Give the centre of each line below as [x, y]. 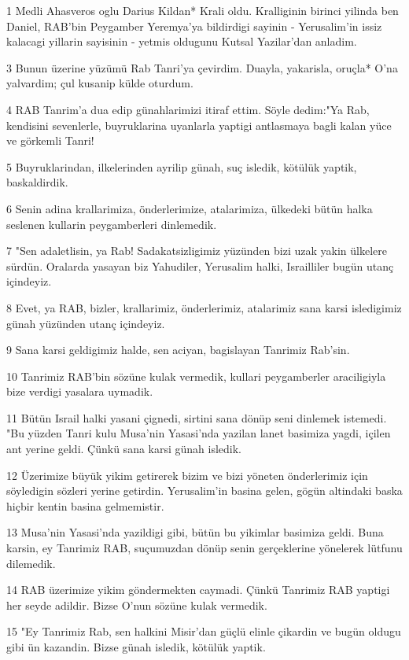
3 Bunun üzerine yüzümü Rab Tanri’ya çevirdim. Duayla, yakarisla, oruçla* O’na [202, 67]
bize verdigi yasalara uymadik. [80, 391]
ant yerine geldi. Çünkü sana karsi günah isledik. [124, 449]
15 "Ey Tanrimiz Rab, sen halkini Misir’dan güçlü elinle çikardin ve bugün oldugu [204, 631]
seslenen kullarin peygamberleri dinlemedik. [112, 224]
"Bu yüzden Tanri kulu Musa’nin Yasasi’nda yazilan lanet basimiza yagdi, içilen [199, 433]
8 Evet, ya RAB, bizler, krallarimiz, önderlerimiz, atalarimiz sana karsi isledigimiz [204, 307]
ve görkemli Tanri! [50, 140]
